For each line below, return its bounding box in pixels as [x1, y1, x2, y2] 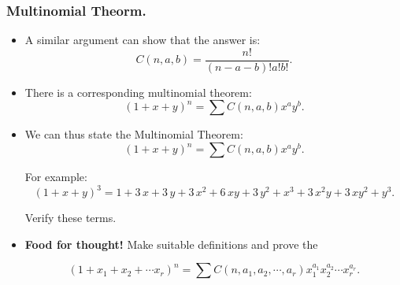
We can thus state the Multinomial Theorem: [24, 126, 243, 142]
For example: [24, 168, 87, 185]
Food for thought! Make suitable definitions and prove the [24, 235, 318, 252]
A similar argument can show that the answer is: [24, 31, 261, 48]
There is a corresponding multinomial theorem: [24, 83, 252, 100]
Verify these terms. [24, 209, 117, 226]
